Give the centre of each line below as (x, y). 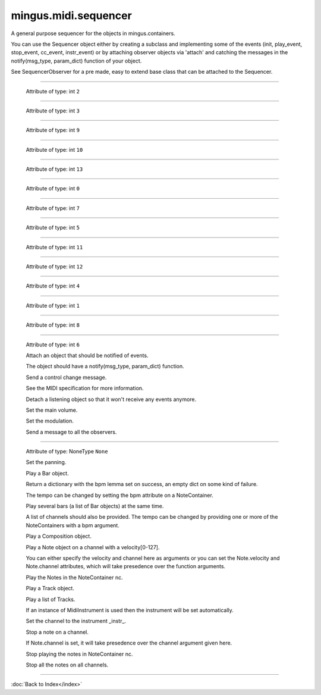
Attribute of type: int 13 (54, 169)
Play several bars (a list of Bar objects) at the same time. (95, 506)
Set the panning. (46, 462)
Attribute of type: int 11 (54, 247)
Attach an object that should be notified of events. (87, 355)
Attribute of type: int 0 (53, 189)
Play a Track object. (50, 588)
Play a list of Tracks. (51, 599)
